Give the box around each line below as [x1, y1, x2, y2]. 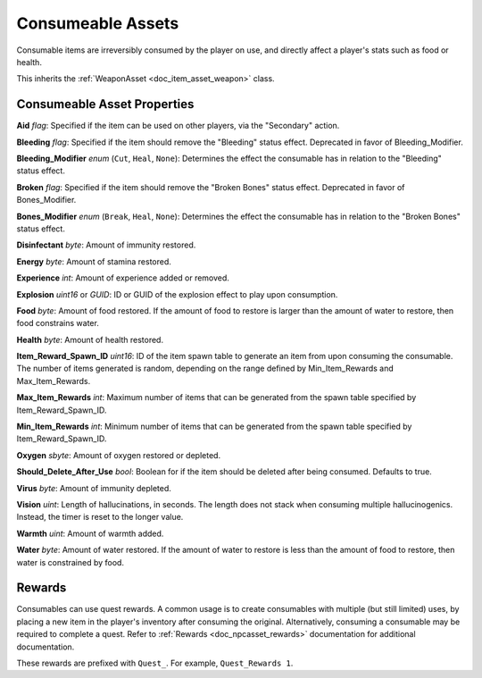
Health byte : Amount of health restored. [16, 334, 164, 345]
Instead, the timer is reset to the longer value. [16, 512, 184, 523]
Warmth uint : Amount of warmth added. [16, 528, 164, 539]
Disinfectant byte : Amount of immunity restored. [16, 239, 196, 250]
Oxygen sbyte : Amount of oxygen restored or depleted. [16, 449, 221, 460]
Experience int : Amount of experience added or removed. [16, 272, 229, 283]
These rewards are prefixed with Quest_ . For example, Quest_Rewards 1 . [16, 657, 294, 669]
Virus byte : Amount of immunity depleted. [16, 482, 171, 493]
